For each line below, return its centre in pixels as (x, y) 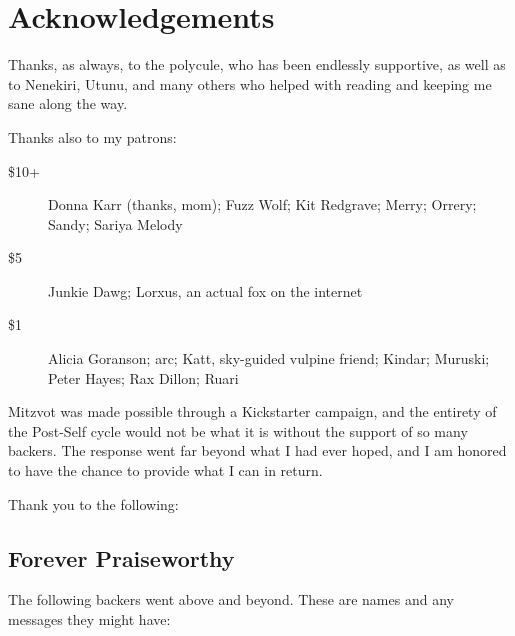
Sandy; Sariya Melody (115, 223)
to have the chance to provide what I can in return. (165, 470)
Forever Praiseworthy (121, 557)
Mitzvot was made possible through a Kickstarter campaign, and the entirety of (252, 411)
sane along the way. (68, 103)
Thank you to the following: (93, 503)
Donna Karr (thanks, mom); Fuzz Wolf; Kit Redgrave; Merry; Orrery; (262, 204)
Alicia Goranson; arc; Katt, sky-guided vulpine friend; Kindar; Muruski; (269, 358)
